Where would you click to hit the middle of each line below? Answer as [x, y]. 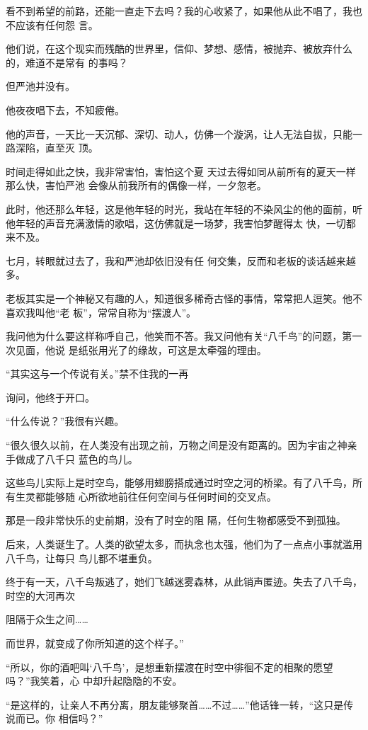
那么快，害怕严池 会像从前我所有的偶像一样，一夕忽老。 [136, 185]
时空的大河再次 [40, 595]
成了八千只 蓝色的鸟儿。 [81, 458]
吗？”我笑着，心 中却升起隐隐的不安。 [94, 681]
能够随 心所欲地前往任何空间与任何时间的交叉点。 [161, 496]
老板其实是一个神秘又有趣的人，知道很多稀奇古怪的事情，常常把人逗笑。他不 [184, 298]
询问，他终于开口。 [50, 397]
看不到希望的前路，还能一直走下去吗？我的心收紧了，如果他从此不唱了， [174, 11]
